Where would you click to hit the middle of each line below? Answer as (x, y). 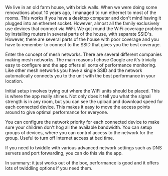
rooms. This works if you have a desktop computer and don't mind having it (83, 18)
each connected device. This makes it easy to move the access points (78, 107)
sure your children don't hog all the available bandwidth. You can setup (79, 127)
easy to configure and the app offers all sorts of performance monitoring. (81, 65)
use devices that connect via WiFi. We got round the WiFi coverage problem (84, 29)
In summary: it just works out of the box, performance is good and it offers (82, 163)
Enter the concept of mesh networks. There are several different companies (83, 54)
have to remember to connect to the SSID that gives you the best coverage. (83, 45)
